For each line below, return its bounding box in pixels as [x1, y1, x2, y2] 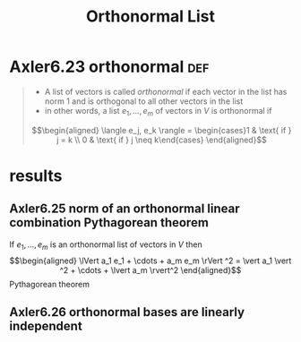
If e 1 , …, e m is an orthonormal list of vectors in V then [9, 239, 203, 252]
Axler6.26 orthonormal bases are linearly [9, 304, 245, 320]
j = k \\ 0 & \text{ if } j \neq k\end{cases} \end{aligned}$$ [56, 134, 267, 145]
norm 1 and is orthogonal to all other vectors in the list [44, 96, 244, 107]
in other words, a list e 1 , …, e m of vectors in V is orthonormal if [44, 105, 272, 118]
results [9, 166, 63, 185]
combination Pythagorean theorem [9, 215, 209, 230]
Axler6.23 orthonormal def [9, 56, 210, 77]
